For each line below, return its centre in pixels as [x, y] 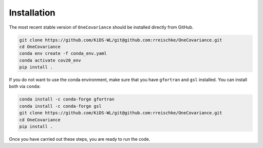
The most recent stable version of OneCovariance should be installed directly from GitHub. [101, 27]
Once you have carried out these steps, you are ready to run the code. [80, 139]
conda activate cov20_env [50, 60]
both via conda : [25, 86]
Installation [32, 13]
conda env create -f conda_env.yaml [63, 54]
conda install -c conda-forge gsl [60, 106]
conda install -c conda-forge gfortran [67, 99]
